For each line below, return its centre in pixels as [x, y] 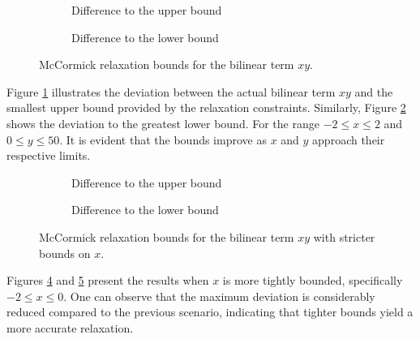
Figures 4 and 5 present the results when [108, 280]
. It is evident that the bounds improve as [163, 139]
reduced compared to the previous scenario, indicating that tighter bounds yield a [210, 312]
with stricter [344, 236]
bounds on [65, 253]
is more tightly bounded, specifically [313, 280]
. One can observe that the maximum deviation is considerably [219, 296]
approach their [349, 139]
